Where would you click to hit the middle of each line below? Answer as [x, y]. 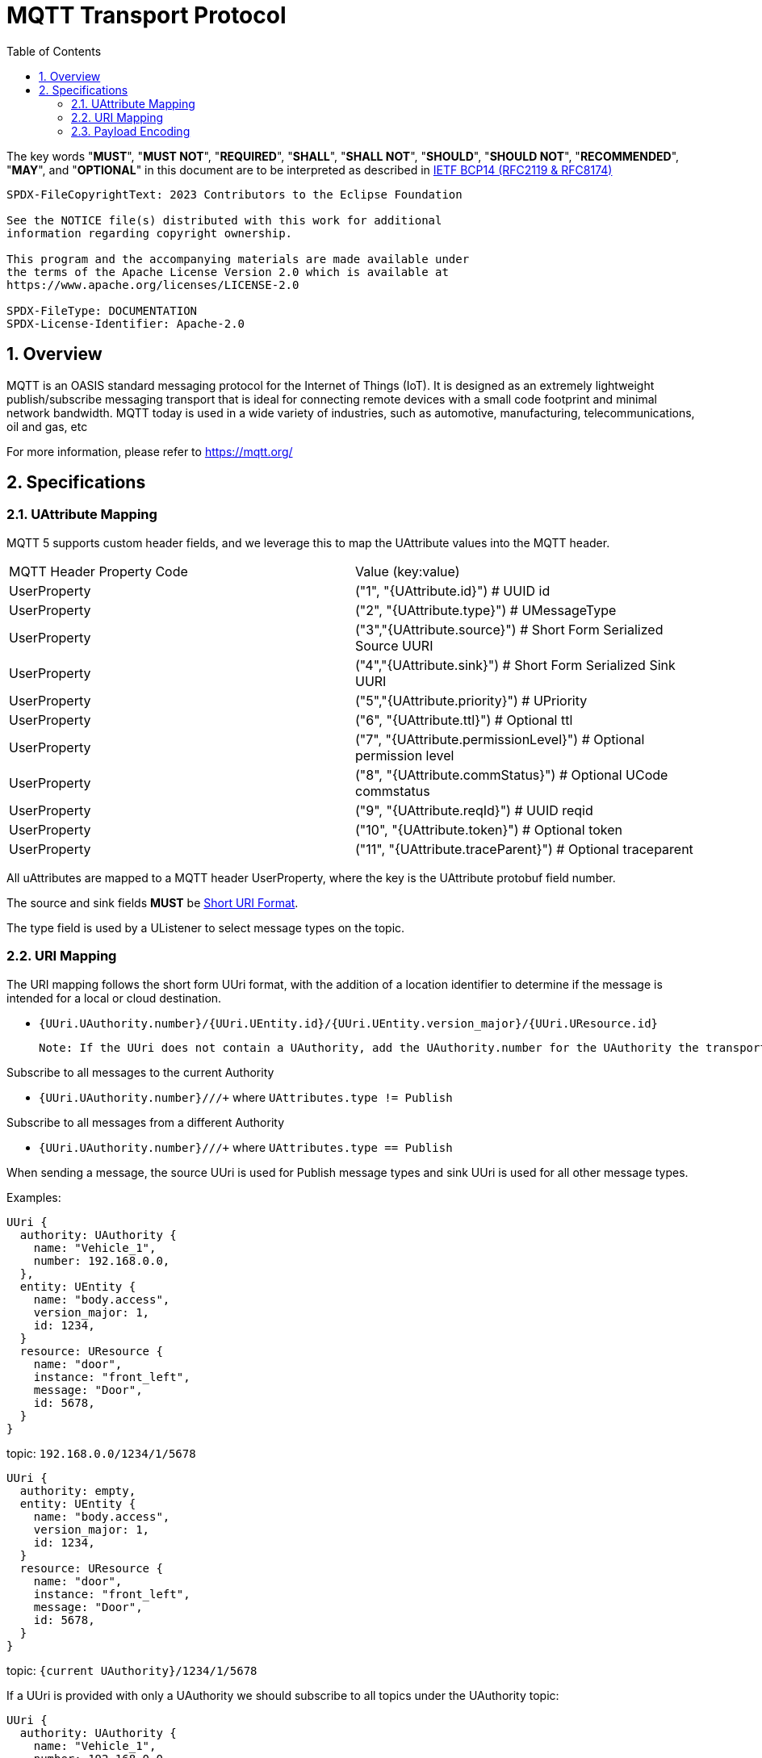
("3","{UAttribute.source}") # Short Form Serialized [509, 629]
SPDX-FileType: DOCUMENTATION [102, 310]
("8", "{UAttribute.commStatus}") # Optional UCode [512, 774]
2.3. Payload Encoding [131, 131]
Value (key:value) [408, 571]
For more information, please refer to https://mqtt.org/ [150, 451]
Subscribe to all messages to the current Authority [140, 1072]
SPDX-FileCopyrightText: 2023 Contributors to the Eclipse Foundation [234, 194]
